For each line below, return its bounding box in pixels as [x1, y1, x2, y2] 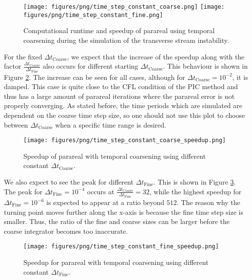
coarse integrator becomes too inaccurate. [4, 225, 128, 236]
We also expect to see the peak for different [4, 176, 134, 187]
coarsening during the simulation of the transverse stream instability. [23, 35, 229, 45]
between [4, 119, 28, 130]
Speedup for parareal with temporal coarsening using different [23, 257, 209, 267]
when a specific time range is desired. [55, 119, 166, 130]
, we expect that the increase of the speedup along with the [67, 51, 245, 61]
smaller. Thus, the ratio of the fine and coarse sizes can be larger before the [4, 216, 230, 226]
